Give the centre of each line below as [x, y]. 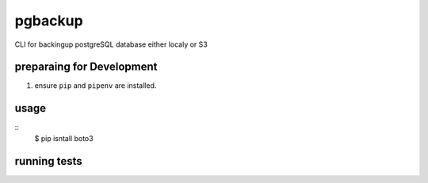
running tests [48, 161]
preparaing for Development [86, 67]
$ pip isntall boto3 [64, 138]
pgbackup [49, 21]
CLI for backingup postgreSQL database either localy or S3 [111, 44]
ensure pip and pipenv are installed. [96, 86]
